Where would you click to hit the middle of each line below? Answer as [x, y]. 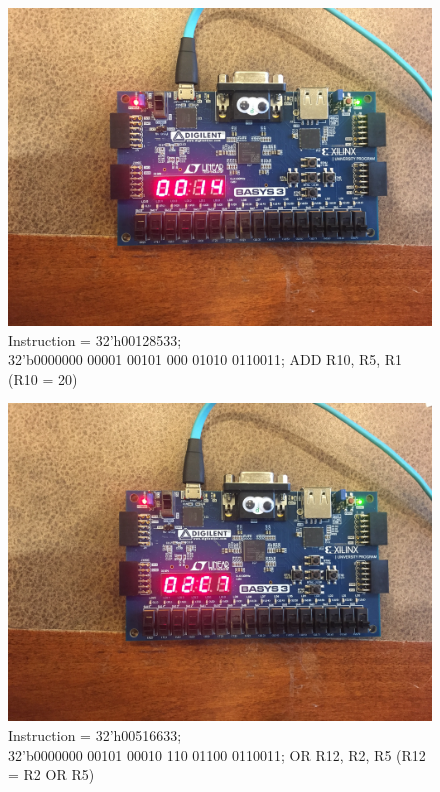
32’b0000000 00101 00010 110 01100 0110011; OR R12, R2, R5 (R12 [217, 754]
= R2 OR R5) [51, 774]
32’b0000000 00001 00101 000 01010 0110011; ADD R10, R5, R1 [205, 359]
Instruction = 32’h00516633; [95, 734]
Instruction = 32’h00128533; [95, 339]
